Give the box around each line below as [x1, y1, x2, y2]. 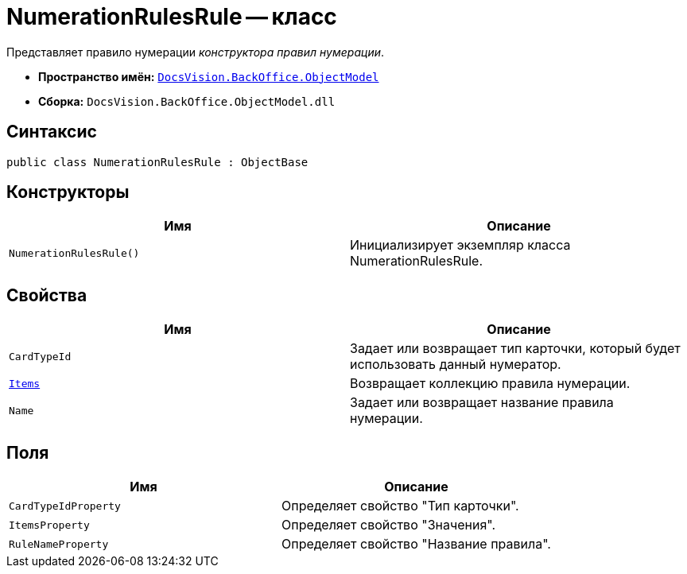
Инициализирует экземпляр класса [350, 237, 571, 254]
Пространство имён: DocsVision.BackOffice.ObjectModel [38, 69, 379, 83]
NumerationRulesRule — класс [6, 3, 337, 30]
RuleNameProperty [9, 537, 109, 550]
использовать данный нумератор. [350, 356, 561, 373]
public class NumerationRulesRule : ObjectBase [6, 155, 309, 169]
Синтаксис [6, 122, 97, 142]
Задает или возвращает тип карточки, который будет [350, 340, 681, 357]
